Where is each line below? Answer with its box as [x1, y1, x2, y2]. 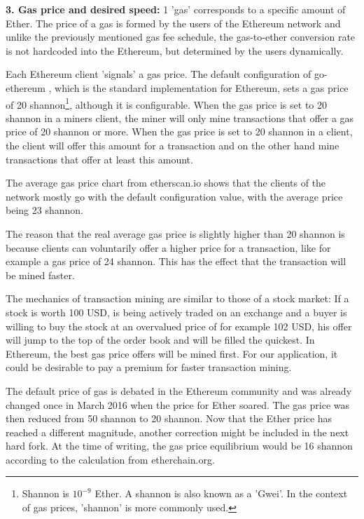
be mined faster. [6, 267, 75, 282]
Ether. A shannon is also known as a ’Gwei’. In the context [94, 486, 348, 501]
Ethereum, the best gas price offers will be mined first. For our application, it [6, 346, 338, 360]
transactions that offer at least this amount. [6, 151, 193, 166]
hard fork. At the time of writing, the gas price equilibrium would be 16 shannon [6, 438, 353, 453]
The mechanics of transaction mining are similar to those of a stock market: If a [6, 291, 349, 306]
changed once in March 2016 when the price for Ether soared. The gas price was [6, 397, 350, 412]
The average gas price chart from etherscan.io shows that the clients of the [6, 175, 326, 190]
